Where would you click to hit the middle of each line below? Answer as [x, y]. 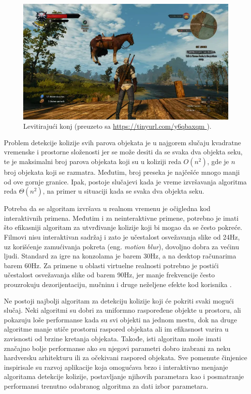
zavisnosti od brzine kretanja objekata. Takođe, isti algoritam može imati [113, 338]
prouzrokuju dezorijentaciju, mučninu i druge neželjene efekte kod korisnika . [118, 284]
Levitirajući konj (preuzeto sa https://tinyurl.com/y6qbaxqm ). [118, 126]
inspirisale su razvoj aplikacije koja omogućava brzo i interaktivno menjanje [116, 367]
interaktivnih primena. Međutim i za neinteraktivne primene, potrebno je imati [121, 218]
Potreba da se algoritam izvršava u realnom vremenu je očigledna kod [107, 208]
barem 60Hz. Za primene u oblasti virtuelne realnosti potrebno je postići [111, 265]
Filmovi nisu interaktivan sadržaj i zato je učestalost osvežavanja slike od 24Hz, [122, 236]
